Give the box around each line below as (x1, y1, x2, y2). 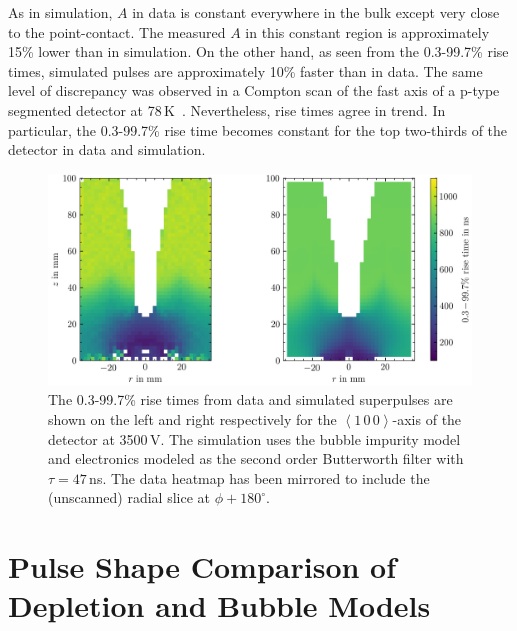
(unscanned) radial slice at (48, 487, 210, 508)
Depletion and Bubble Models (8, 585, 431, 626)
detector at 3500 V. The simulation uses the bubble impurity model (48, 428, 461, 449)
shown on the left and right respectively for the (48, 408, 337, 429)
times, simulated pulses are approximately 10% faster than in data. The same (8, 60, 483, 81)
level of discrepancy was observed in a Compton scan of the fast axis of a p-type (8, 80, 500, 101)
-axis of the (392, 408, 462, 429)
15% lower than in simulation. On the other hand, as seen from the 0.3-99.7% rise (8, 41, 509, 62)
